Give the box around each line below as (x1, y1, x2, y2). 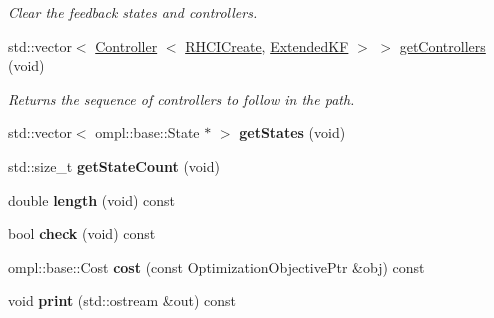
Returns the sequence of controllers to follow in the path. (8, 88, 355, 109)
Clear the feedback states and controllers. (8, 2, 258, 22)
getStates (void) (239, 122, 346, 143)
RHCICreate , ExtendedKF (185, 35, 349, 56)
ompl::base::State (95, 122, 200, 143)
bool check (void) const (8, 223, 156, 244)
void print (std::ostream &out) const (8, 290, 236, 311)
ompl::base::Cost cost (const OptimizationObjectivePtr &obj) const (8, 256, 425, 277)
